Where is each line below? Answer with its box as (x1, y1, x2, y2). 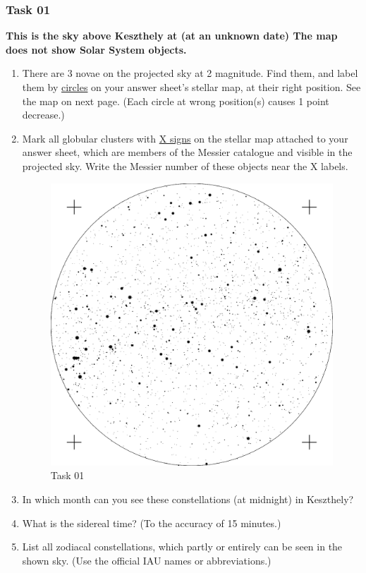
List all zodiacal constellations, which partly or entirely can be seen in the (22, 539, 343, 554)
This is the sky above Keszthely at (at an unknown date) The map (6, 28, 338, 43)
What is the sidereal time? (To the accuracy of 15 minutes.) (22, 515, 281, 530)
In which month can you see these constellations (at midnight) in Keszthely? (22, 491, 354, 506)
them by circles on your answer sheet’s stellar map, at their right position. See (22, 80, 361, 94)
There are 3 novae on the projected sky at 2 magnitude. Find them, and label (22, 66, 358, 80)
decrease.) (22, 107, 65, 122)
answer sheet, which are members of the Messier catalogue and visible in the (22, 145, 353, 159)
